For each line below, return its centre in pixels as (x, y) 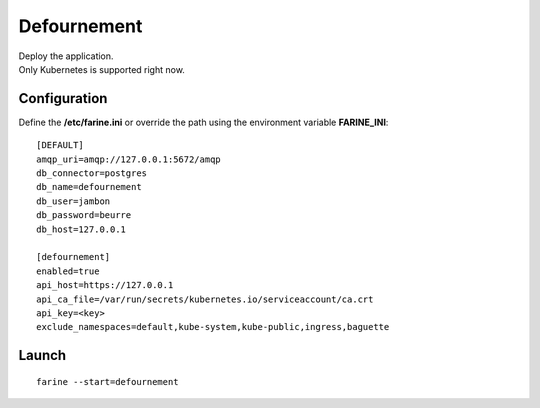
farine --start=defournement (107, 381)
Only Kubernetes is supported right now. (101, 69)
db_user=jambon (73, 201)
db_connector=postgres (92, 173)
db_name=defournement (89, 187)
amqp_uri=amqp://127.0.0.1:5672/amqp (129, 159)
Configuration (63, 98)
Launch (42, 355)
